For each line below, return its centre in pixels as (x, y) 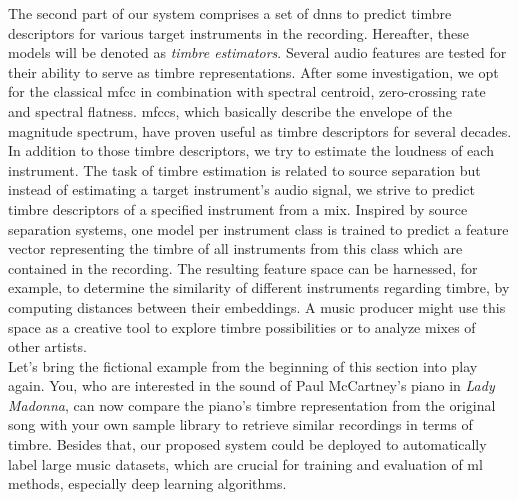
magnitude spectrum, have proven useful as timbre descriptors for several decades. (260, 130)
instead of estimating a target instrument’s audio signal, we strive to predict (241, 189)
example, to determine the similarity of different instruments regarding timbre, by (259, 287)
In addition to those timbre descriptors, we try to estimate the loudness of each (251, 150)
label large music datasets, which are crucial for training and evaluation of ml (245, 463)
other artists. (47, 346)
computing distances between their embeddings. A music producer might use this (257, 306)
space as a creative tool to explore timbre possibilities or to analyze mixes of (242, 326)
